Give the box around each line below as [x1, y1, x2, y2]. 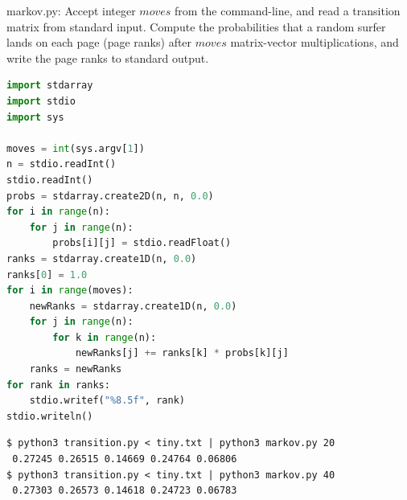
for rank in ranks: [6, 379, 110, 391]
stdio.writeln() [6, 410, 93, 422]
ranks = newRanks [29, 363, 122, 375]
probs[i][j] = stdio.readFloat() [52, 237, 232, 249]
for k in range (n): [52, 331, 157, 343]
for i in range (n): [6, 206, 110, 218]
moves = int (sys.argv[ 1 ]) [6, 142, 145, 154]
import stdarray [6, 80, 93, 92]
